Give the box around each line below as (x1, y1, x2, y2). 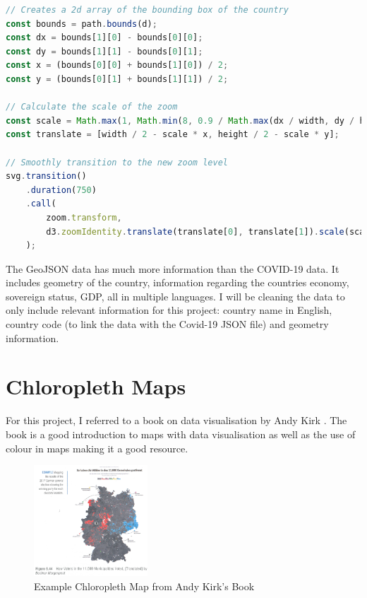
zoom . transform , (46, 212, 122, 223)
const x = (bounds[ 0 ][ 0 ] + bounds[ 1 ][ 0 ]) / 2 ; (6, 60, 229, 71)
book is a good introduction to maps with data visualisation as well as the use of (6, 426, 356, 441)
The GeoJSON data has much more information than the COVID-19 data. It (6, 261, 339, 276)
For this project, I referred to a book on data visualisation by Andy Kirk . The (6, 413, 347, 428)
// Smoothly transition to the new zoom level (6, 157, 228, 168)
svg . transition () (6, 171, 87, 182)
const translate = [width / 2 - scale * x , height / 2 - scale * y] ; (6, 129, 339, 140)
